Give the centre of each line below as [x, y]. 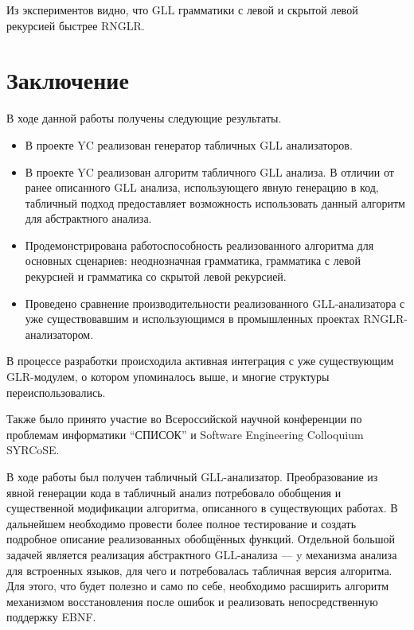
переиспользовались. [56, 392]
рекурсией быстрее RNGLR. [76, 25]
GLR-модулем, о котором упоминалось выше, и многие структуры [168, 377]
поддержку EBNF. [51, 617]
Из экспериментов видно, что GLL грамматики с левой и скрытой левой [182, 10]
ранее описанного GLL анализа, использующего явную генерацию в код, [202, 187]
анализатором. [59, 334]
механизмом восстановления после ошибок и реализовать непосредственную [192, 601]
